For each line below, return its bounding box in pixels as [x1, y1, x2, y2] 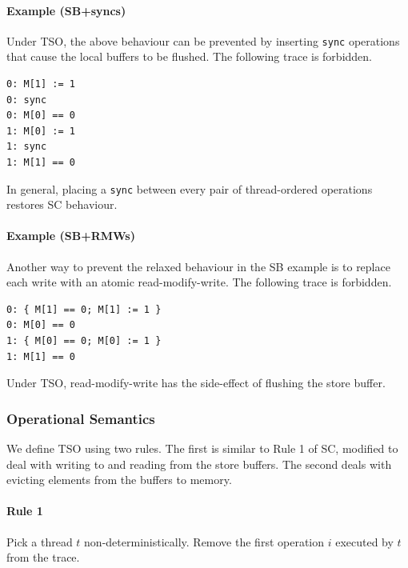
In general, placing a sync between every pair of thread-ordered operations [6, 180, 373, 197]
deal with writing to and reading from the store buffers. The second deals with [6, 455, 392, 472]
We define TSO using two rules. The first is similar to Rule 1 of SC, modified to [6, 440, 398, 457]
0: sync [6, 94, 47, 106]
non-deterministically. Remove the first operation [84, 533, 325, 550]
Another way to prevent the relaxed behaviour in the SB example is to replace [6, 258, 390, 274]
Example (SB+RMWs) [6, 227, 135, 244]
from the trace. [6, 549, 80, 566]
